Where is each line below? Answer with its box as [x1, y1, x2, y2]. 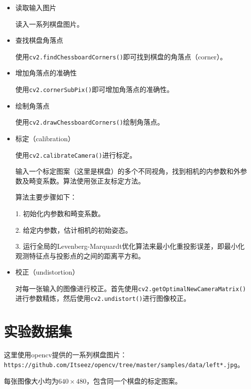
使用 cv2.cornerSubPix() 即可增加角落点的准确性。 [15, 84, 174, 94]
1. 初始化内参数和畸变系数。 [15, 208, 105, 218]
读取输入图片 [15, 2, 56, 12]
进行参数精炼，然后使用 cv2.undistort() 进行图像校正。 [15, 293, 191, 303]
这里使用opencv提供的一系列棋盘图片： [4, 350, 127, 360]
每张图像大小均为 [4, 375, 58, 386]
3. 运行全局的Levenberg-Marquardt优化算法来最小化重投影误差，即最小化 [15, 241, 245, 251]
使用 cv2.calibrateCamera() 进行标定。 [15, 149, 137, 160]
